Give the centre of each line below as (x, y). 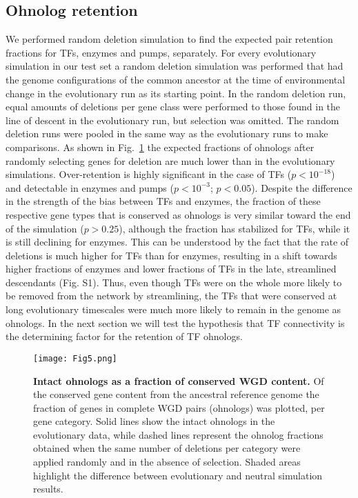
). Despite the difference (302, 187)
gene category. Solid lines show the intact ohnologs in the (154, 421)
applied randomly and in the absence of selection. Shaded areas (167, 462)
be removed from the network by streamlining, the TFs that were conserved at (171, 296)
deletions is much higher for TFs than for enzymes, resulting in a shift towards (171, 255)
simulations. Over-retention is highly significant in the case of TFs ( (149, 174)
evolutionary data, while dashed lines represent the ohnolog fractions (178, 434)
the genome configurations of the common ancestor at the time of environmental (176, 79)
